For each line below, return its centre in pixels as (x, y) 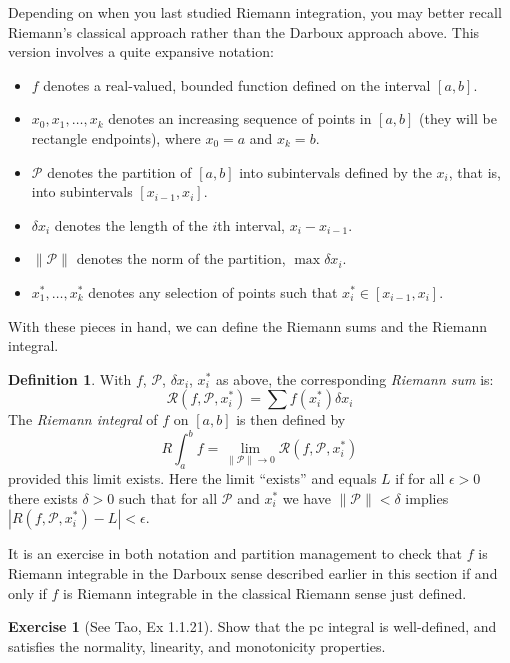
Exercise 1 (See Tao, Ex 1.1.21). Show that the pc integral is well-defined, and (252, 626)
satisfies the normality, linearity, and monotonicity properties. (197, 645)
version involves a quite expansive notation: (141, 51)
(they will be (458, 118)
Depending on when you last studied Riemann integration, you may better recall (255, 12)
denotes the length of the (131, 224)
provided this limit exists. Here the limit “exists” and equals (192, 478)
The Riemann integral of (83, 419)
